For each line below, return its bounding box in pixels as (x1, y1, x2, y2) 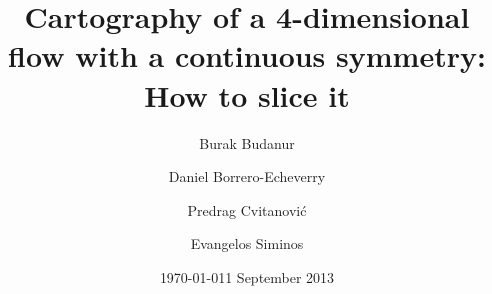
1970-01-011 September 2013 (159, 266, 335, 287)
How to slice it (144, 74, 350, 115)
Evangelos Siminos (190, 233, 304, 254)
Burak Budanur (199, 132, 295, 153)
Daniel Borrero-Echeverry (168, 166, 326, 187)
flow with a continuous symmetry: (8, 35, 486, 76)
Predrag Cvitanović (187, 199, 307, 220)
